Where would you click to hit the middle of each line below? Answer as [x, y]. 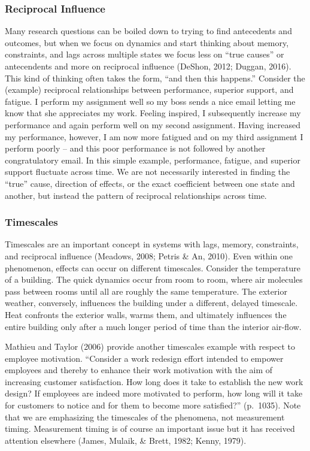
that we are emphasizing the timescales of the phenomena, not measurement [145, 417]
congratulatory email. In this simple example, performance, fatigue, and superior [153, 160]
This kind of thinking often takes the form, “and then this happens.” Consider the [155, 78]
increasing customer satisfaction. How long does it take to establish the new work [154, 381]
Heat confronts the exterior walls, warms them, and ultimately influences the [146, 314]
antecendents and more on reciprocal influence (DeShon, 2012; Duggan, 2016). [148, 66]
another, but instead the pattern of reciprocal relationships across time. [136, 195]
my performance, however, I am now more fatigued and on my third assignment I [154, 136]
